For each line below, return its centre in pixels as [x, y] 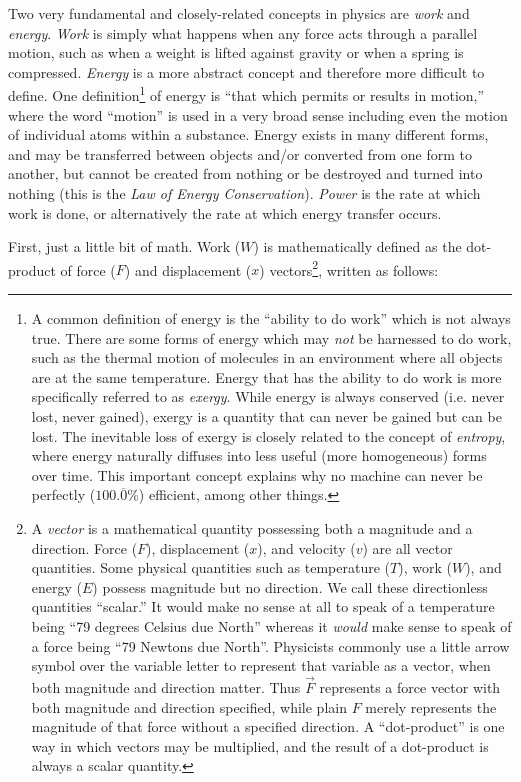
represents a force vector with [410, 686]
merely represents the [431, 706]
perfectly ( [63, 494]
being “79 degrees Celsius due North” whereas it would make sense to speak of [271, 625]
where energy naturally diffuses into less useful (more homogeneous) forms [259, 455]
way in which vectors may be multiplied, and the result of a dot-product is [260, 745]
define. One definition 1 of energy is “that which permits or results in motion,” [246, 94]
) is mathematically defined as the [357, 246]
